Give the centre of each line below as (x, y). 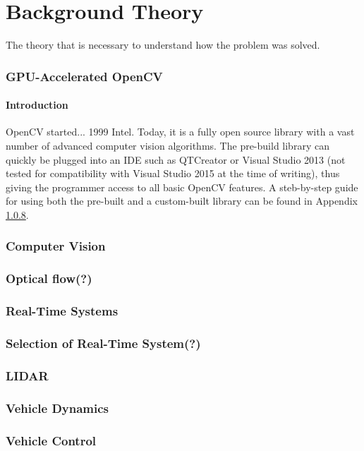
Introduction (37, 105)
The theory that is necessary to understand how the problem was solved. (163, 45)
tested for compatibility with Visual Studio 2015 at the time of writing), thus (173, 173)
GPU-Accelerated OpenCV (84, 76)
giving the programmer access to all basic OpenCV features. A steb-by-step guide (182, 187)
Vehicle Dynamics (57, 408)
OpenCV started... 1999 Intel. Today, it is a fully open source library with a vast (180, 132)
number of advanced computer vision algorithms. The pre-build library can (168, 145)
